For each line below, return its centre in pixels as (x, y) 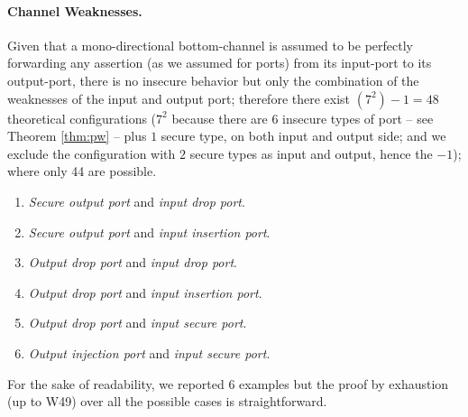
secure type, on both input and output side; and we (303, 136)
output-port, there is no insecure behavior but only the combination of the (213, 80)
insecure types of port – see (358, 118)
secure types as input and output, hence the (311, 153)
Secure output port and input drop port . (137, 201)
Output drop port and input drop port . (133, 262)
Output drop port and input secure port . (138, 323)
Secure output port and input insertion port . (149, 232)
